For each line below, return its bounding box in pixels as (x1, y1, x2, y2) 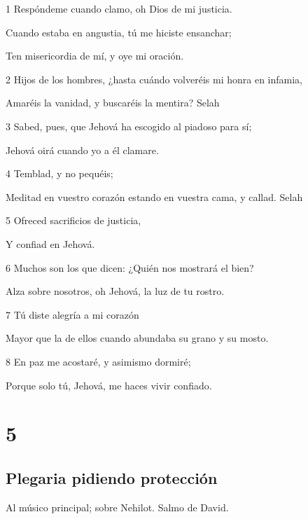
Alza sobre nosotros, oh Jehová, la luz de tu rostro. (6, 284, 225, 298)
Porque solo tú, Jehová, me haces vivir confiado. (6, 378, 212, 392)
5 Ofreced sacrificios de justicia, (6, 213, 141, 228)
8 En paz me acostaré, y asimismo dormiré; (6, 354, 191, 368)
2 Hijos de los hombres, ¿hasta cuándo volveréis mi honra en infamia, (6, 71, 302, 86)
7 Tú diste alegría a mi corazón (6, 307, 139, 321)
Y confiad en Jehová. (6, 236, 95, 251)
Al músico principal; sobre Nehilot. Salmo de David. (6, 499, 229, 514)
